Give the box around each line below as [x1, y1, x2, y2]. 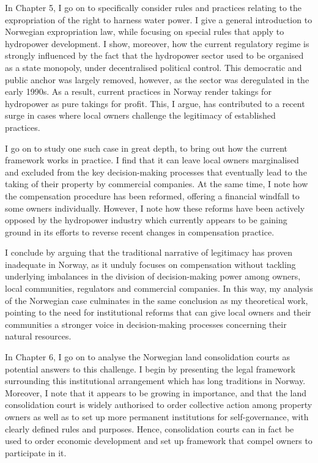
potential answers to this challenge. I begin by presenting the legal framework [5, 362, 295, 375]
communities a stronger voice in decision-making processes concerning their [5, 317, 287, 330]
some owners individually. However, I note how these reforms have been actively [5, 201, 305, 214]
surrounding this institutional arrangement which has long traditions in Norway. [5, 374, 306, 387]
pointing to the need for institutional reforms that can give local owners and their [5, 306, 311, 319]
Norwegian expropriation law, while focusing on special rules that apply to [5, 25, 284, 38]
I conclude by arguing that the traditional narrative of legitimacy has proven [5, 246, 293, 259]
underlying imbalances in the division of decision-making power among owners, [5, 270, 301, 283]
